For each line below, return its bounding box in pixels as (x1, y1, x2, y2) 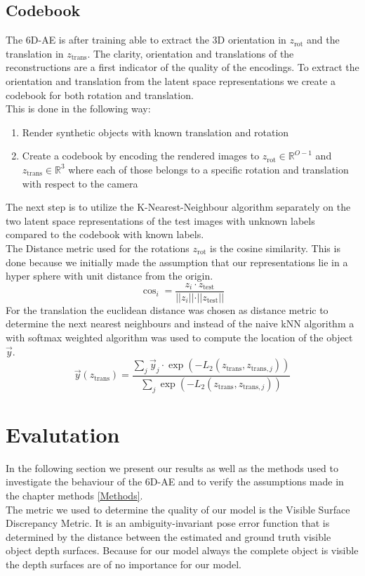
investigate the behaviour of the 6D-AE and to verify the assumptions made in (6, 474, 344, 489)
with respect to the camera (22, 176, 138, 190)
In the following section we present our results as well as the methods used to (6, 460, 338, 475)
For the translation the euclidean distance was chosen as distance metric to (6, 302, 328, 317)
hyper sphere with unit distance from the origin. (6, 268, 213, 283)
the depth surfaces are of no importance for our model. (6, 556, 241, 571)
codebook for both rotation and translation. (6, 87, 194, 102)
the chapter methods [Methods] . (6, 487, 143, 502)
